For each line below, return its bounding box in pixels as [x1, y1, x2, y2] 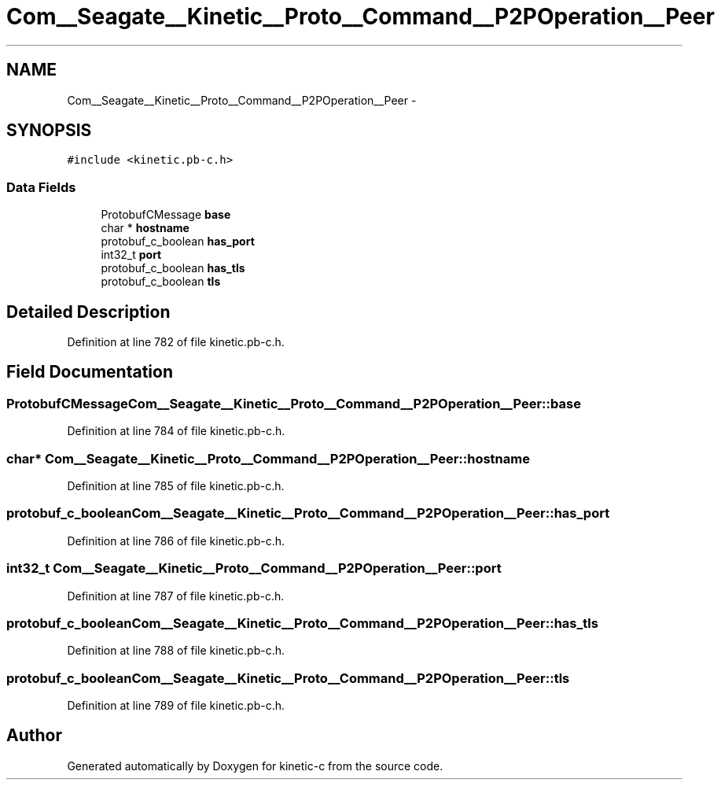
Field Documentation [6, 362, 173, 382]
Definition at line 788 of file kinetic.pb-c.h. [67, 644, 285, 658]
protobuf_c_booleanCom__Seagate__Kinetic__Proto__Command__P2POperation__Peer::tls [6, 670, 570, 686]
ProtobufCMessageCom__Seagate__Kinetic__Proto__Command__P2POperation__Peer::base [6, 395, 581, 411]
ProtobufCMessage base [101, 208, 231, 222]
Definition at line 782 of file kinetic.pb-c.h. [67, 335, 285, 349]
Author [6, 725, 62, 746]
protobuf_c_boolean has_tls [101, 261, 245, 275]
